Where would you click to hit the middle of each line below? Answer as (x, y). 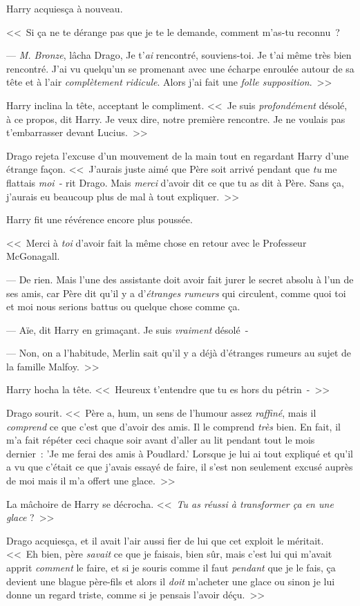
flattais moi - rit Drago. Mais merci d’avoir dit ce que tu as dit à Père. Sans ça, (175, 182)
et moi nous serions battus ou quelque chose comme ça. (123, 306)
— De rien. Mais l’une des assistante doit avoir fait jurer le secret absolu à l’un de (180, 279)
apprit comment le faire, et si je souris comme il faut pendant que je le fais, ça (171, 567)
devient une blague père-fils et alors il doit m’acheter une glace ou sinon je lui (171, 581)
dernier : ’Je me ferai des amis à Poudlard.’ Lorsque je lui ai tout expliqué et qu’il (180, 453)
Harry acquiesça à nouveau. (65, 8)
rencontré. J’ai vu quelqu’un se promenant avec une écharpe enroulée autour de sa (180, 68)
